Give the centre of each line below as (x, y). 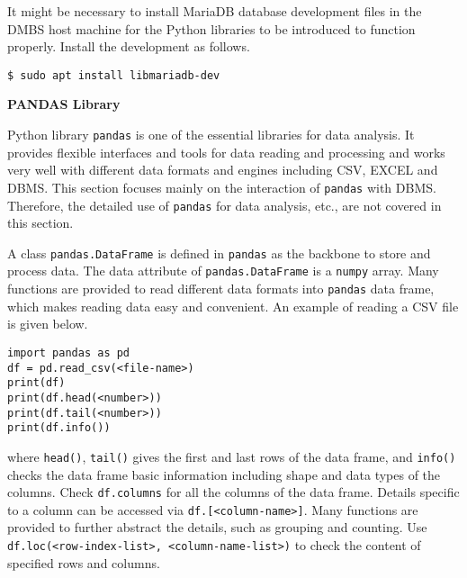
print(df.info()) (59, 428)
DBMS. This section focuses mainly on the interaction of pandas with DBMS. (222, 187)
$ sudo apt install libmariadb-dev (114, 75)
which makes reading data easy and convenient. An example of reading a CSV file (233, 306)
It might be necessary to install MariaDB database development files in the (215, 11)
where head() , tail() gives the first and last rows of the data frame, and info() (232, 456)
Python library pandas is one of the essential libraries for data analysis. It (211, 135)
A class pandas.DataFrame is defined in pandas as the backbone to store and (219, 253)
